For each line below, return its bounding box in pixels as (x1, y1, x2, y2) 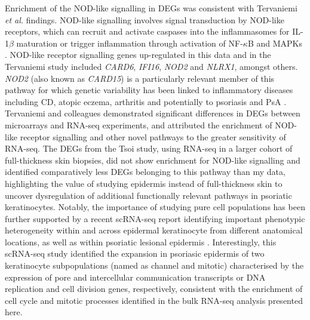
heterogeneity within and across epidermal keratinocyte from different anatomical (5, 224, 303, 236)
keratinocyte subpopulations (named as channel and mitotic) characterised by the (5, 259, 304, 272)
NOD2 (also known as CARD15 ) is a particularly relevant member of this (5, 72, 275, 84)
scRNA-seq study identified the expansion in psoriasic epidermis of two (5, 247, 265, 260)
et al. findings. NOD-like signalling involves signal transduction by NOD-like (5, 13, 284, 26)
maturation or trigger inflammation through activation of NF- (16, 36, 243, 49)
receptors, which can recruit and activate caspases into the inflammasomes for (5, 25, 290, 38)
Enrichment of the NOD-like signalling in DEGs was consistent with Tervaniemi (5, 2, 297, 14)
